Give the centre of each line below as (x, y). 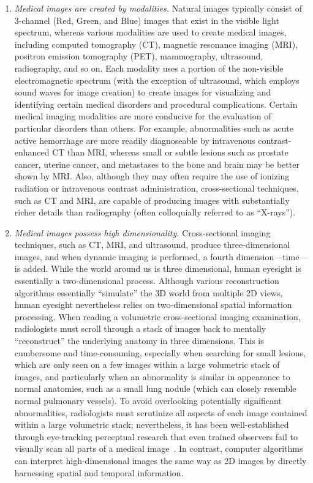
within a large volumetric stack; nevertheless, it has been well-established (152, 425)
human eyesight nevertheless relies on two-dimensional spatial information (153, 305)
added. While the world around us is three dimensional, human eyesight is (162, 268)
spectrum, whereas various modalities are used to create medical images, (150, 32)
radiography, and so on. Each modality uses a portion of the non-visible (149, 68)
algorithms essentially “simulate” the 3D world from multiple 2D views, (149, 292)
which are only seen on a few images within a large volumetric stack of (147, 365)
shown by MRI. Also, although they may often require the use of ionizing (152, 176)
